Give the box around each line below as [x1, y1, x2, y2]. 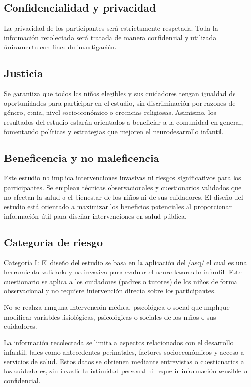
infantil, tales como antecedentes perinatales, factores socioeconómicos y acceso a [4, 347, 244, 357]
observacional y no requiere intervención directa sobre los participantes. [4, 286, 216, 296]
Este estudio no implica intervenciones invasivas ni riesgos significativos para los [4, 173, 241, 183]
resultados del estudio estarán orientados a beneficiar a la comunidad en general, [4, 116, 243, 127]
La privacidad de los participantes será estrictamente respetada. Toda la [4, 23, 218, 33]
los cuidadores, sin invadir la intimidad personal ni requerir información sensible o [4, 366, 247, 376]
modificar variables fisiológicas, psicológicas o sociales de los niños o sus [4, 311, 216, 322]
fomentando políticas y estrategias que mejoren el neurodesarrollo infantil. [4, 126, 224, 136]
